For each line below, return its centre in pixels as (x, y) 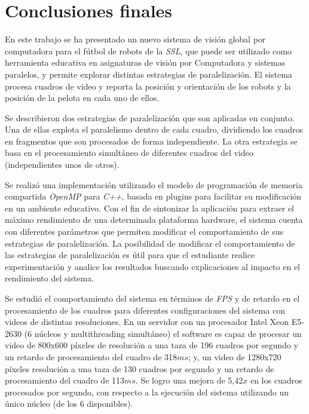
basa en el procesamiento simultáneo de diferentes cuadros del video (129, 153)
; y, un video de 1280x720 (235, 356)
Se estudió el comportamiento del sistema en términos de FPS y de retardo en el (152, 298)
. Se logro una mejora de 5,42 (189, 380)
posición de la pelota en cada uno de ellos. (82, 98)
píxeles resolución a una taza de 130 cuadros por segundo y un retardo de (140, 368)
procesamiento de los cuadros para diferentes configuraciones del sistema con (145, 310)
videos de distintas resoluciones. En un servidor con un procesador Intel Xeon (147, 322)
